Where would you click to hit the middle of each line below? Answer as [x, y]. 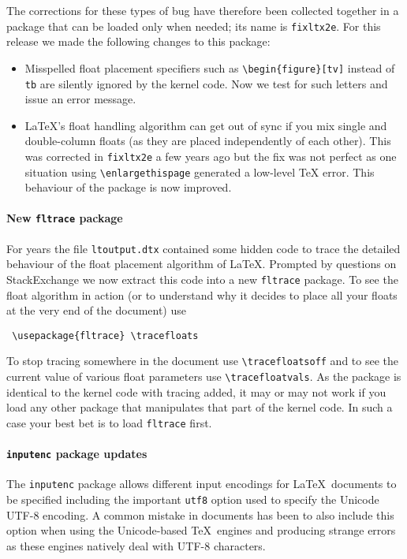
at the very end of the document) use [96, 310]
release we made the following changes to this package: [138, 41]
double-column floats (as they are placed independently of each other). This [208, 141]
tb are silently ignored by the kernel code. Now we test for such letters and [206, 83]
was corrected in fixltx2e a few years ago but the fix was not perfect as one [211, 156]
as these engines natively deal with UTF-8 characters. [136, 545]
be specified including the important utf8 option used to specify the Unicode [193, 499]
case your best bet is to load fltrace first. [109, 422]
